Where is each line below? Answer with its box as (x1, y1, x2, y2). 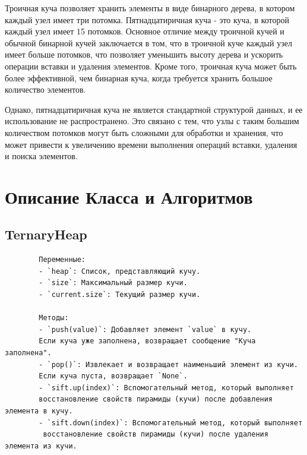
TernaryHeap (5, 225, 87, 244)
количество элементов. (5, 83, 86, 96)
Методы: (39, 314, 69, 323)
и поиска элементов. (5, 150, 78, 162)
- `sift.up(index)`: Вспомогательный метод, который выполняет (39, 383, 294, 392)
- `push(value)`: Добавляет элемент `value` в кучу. (39, 325, 252, 334)
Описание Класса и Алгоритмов (5, 184, 253, 208)
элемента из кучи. (5, 441, 77, 450)
